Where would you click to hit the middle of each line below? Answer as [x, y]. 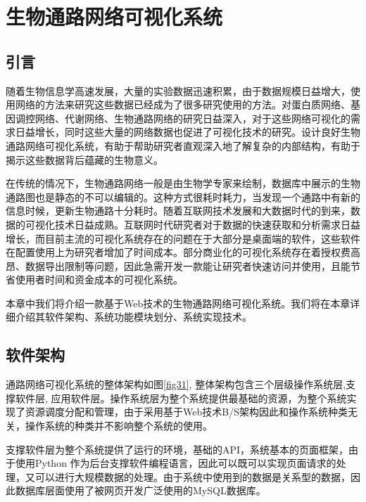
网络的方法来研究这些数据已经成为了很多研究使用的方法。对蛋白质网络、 [183, 104]
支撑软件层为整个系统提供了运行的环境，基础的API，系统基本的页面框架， [177, 449]
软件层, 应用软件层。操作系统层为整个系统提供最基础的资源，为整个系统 [181, 398]
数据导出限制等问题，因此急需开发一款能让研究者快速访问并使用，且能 [188, 265]
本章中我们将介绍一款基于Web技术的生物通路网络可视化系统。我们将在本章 [178, 303]
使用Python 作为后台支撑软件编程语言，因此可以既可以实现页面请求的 [176, 463]
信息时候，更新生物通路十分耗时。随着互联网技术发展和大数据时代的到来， [178, 211]
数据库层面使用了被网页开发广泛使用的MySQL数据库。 [140, 490]
